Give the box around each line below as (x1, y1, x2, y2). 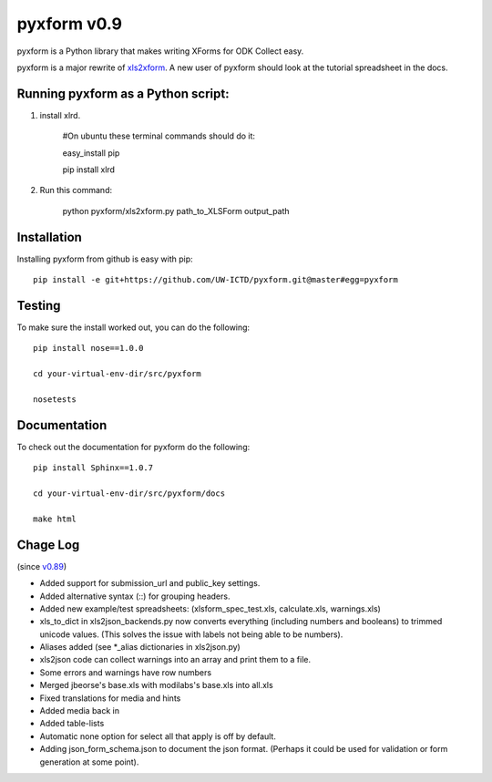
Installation (16, 229, 82, 245)
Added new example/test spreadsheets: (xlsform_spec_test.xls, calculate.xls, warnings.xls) (39, 602, 382, 614)
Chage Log (16, 537, 80, 552)
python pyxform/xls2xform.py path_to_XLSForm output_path (62, 205, 291, 216)
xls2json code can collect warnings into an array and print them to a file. (39, 654, 312, 665)
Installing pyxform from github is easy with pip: (16, 253, 193, 264)
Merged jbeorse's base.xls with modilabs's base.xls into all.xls (39, 680, 273, 691)
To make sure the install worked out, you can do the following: (16, 322, 251, 333)
